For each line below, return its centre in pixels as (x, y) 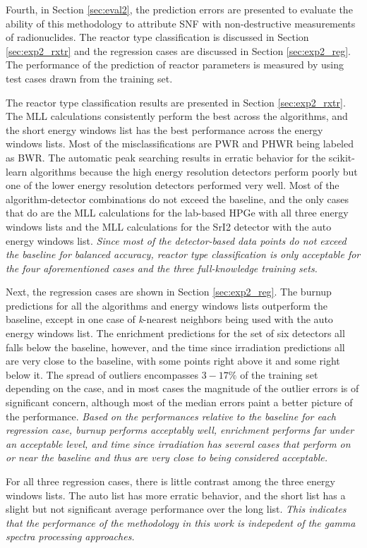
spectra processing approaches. (70, 536)
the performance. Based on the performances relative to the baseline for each (171, 416)
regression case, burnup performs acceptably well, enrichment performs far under (180, 430)
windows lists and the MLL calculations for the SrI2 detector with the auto (169, 226)
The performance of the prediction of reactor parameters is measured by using (175, 65)
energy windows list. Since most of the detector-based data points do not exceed (176, 240)
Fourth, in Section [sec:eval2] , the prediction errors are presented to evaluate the (179, 9)
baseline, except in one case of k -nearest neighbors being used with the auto (169, 319)
